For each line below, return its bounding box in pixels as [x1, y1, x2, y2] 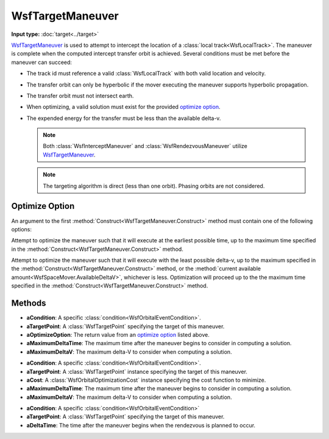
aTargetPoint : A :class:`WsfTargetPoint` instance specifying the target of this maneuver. [26, 368, 248, 375]
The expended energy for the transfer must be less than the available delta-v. [26, 114, 221, 122]
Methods [11, 298, 46, 309]
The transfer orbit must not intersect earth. [26, 92, 134, 99]
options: [11, 225, 32, 233]
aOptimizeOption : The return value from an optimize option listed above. [26, 331, 210, 338]
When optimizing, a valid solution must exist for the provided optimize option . [26, 104, 221, 111]
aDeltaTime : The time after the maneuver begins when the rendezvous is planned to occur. [26, 421, 256, 429]
